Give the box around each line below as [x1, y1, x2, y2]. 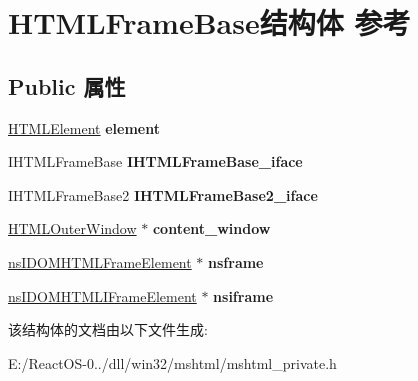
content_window [152, 218, 271, 239]
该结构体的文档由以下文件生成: [8, 319, 208, 340]
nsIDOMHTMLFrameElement [8, 251, 192, 272]
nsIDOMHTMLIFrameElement [8, 285, 197, 306]
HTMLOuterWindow [8, 218, 137, 239]
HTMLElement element [8, 117, 161, 138]
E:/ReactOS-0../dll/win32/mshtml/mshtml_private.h [8, 352, 337, 373]
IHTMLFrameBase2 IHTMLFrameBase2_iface [8, 184, 318, 205]
